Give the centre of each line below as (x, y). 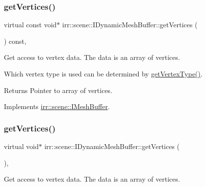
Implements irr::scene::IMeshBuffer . (57, 106)
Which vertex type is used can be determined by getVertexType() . (103, 74)
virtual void (21, 146)
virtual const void (30, 25)
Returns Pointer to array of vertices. (58, 90)
